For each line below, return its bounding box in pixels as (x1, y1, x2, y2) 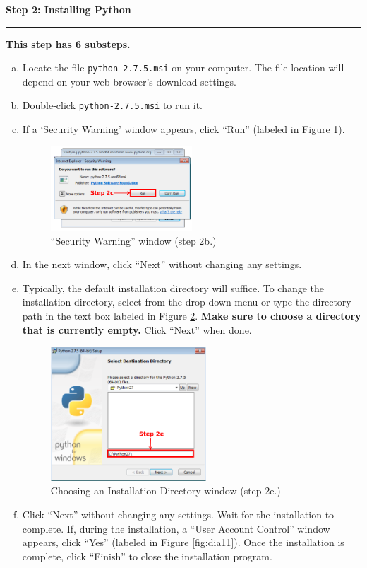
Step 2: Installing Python (6, 2, 131, 16)
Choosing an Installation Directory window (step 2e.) (50, 483, 281, 498)
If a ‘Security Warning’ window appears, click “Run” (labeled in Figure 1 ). (22, 122, 345, 137)
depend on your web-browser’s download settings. (22, 74, 236, 88)
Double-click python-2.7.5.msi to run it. (22, 98, 203, 112)
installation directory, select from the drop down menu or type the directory (22, 294, 351, 309)
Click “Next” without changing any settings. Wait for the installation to (22, 507, 335, 522)
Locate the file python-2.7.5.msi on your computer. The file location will (22, 60, 344, 75)
